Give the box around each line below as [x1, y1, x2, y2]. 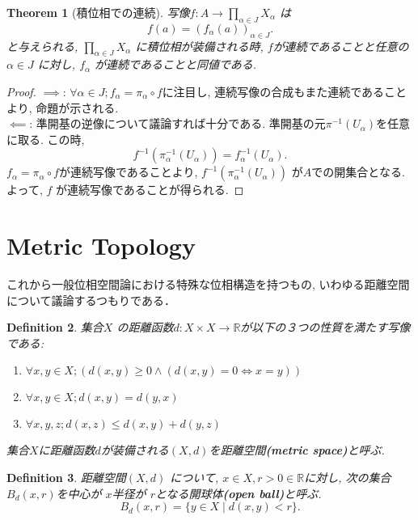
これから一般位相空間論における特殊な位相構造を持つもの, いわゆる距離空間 [6, 276, 410, 293]
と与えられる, [6, 37, 78, 54]
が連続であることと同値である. [95, 56, 257, 73]
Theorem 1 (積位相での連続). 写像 [6, 4, 190, 20]
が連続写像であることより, [58, 163, 198, 180]
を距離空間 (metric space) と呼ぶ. [209, 442, 385, 459]
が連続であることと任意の [272, 37, 409, 54]
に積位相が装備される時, [135, 37, 264, 54]
